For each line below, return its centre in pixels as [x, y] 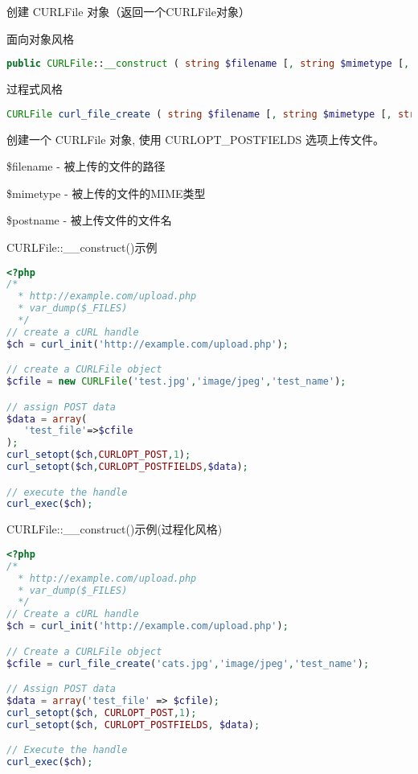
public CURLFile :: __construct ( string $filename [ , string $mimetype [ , [208, 64]
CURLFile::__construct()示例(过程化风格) [115, 529]
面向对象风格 [40, 38]
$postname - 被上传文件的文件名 [89, 220]
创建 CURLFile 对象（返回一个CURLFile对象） [128, 11]
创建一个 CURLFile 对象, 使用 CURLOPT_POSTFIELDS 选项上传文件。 [195, 139]
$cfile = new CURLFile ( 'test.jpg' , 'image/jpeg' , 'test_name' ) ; [176, 382]
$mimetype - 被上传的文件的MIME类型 [106, 193]
